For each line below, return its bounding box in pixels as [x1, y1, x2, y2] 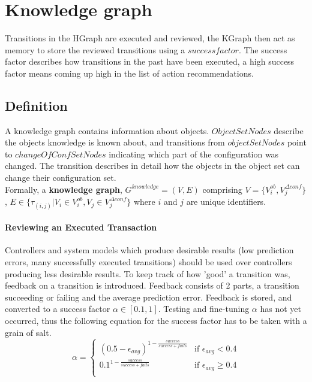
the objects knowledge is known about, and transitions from [5, 136, 225, 148]
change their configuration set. [5, 171, 116, 184]
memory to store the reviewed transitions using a [5, 43, 185, 56]
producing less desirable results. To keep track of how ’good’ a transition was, [5, 267, 290, 280]
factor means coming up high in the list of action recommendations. [5, 66, 254, 79]
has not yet [260, 302, 301, 315]
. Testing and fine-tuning [158, 302, 250, 315]
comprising [202, 183, 242, 195]
